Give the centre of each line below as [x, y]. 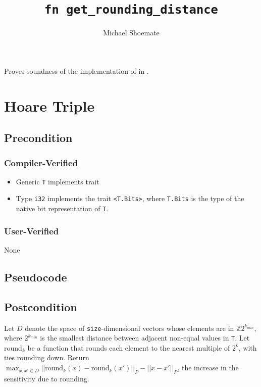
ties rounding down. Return [47, 357]
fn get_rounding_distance [131, 10]
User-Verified [32, 231]
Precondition [38, 138]
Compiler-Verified [41, 162]
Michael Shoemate [131, 33]
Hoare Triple [49, 105]
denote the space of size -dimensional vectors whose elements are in [129, 328]
